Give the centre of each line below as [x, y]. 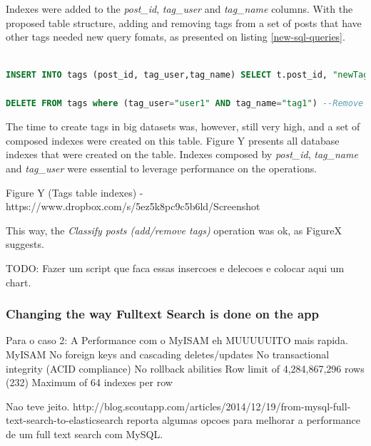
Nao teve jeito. [38, 406]
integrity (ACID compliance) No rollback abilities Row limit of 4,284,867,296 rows [185, 368]
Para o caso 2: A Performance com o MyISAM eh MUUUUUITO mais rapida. [177, 340]
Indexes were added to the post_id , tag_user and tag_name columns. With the [179, 9]
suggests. [25, 244]
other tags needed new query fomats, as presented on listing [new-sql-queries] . [176, 37]
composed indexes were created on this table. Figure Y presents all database [173, 140]
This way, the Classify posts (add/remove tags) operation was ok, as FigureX [174, 230]
